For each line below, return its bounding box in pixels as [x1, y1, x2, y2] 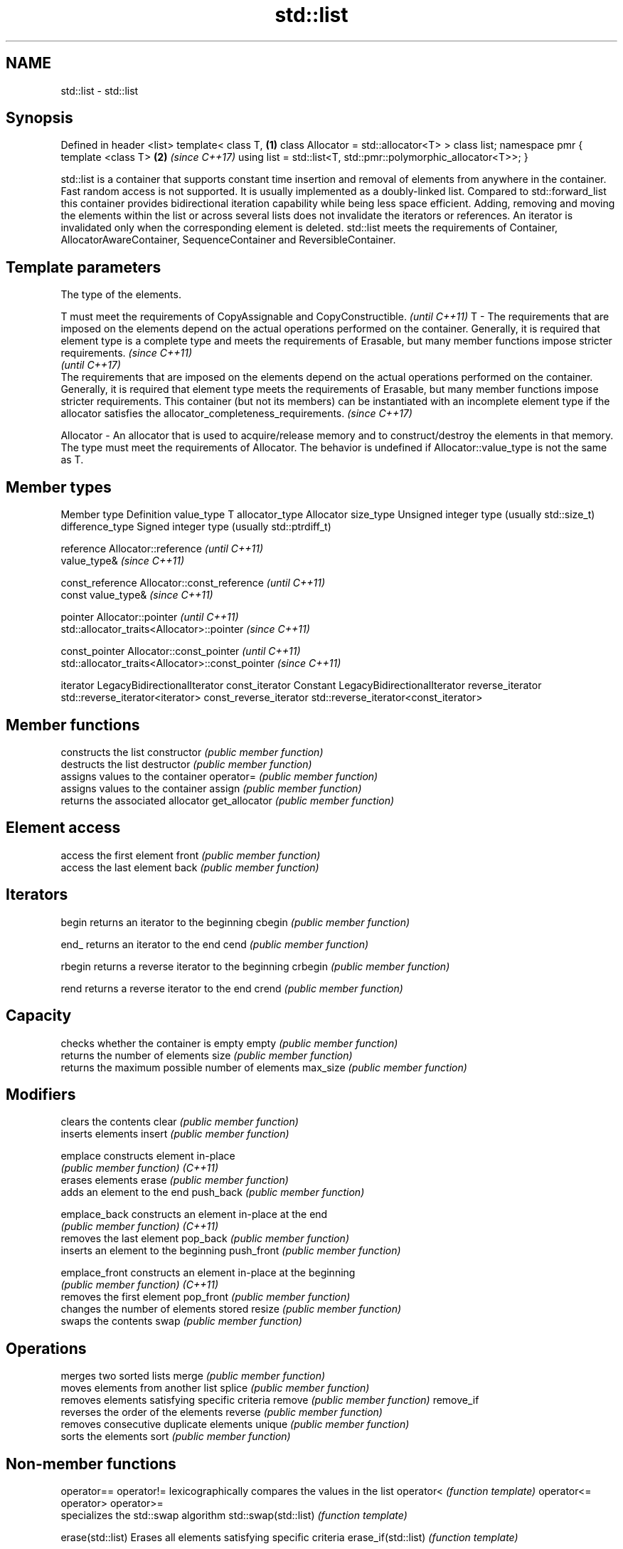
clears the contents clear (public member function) [60, 1115, 299, 1128]
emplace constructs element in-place [60, 1150, 235, 1162]
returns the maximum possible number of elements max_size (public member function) [60, 1061, 467, 1073]
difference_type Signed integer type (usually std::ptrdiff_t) [60, 520, 331, 533]
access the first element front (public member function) [60, 849, 321, 861]
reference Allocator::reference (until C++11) [60, 542, 264, 555]
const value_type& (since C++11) [60, 589, 213, 602]
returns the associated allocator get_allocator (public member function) [60, 794, 395, 807]
